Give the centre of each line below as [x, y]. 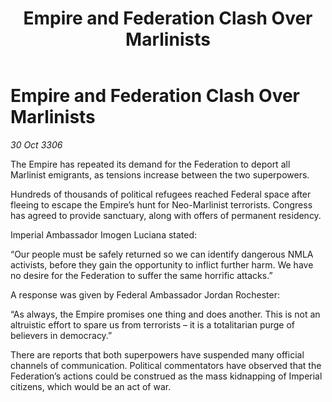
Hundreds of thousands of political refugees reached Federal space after [161, 194]
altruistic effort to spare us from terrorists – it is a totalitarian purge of [153, 324]
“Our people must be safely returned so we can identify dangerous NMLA [162, 254]
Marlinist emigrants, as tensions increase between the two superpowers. [160, 174]
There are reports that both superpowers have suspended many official [157, 354]
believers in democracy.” [61, 335]
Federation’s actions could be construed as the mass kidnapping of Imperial [166, 376]
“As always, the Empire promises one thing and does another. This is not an [165, 314]
